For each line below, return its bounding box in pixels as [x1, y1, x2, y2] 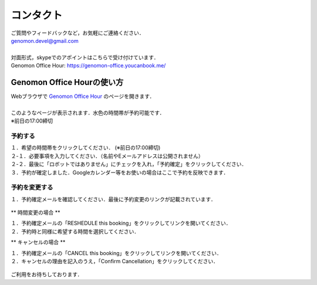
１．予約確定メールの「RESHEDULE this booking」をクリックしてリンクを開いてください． [11, 220, 231, 227]
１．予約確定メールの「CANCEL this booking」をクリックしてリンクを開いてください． [11, 249, 222, 256]
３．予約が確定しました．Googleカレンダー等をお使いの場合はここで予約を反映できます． [11, 169, 229, 176]
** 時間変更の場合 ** [11, 209, 60, 216]
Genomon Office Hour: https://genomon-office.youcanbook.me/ [11, 62, 166, 69]
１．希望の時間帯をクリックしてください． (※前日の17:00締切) [11, 144, 161, 151]
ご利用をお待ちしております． [11, 271, 83, 278]
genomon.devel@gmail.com [11, 37, 79, 44]
